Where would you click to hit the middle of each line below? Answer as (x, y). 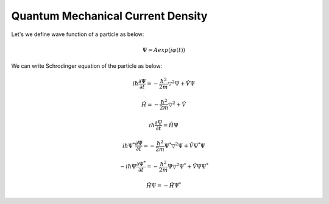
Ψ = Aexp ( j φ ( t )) (164, 50)
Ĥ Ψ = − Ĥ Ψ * (164, 185)
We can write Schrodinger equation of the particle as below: (87, 66)
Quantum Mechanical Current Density (109, 16)
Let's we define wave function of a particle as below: (78, 34)
